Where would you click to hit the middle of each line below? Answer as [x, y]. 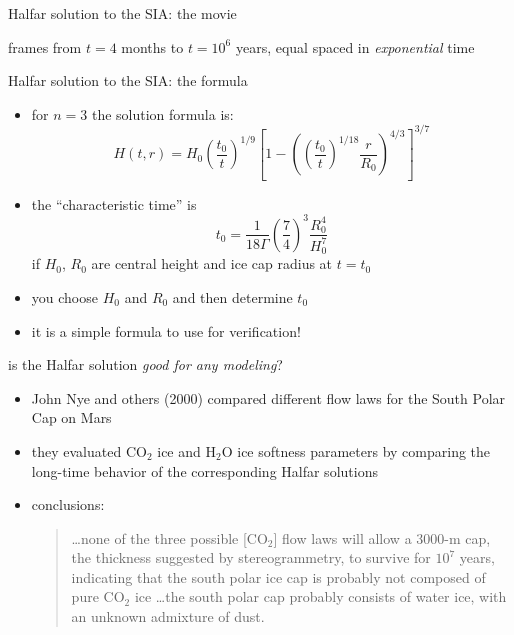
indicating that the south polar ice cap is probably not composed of [278, 576]
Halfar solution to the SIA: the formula [128, 80]
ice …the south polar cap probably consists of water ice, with [320, 596]
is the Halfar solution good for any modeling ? [145, 364]
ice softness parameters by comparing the [364, 450]
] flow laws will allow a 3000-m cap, [382, 537]
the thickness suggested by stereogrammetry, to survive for [251, 557]
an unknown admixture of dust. [168, 616]
